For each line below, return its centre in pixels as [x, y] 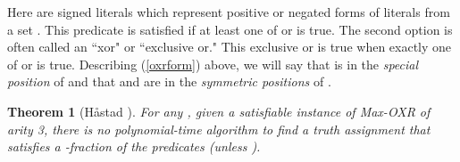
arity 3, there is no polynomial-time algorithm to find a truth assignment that [219, 129]
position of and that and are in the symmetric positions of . [169, 81]
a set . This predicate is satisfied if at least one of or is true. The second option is [230, 29]
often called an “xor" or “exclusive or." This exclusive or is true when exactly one [230, 47]
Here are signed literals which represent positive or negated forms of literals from [229, 12]
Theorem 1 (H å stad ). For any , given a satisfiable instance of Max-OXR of [219, 111]
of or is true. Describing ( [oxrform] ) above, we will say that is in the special [213, 64]
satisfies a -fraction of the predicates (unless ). [134, 146]
